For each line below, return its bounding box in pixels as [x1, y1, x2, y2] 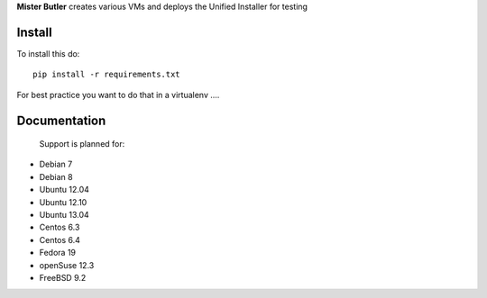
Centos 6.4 [39, 234, 81, 245]
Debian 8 [39, 171, 73, 182]
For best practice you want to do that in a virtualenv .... [16, 89, 220, 100]
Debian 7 [39, 158, 73, 170]
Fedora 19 [39, 248, 77, 258]
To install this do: [16, 48, 80, 59]
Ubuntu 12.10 [39, 196, 87, 207]
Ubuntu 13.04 [39, 210, 89, 221]
